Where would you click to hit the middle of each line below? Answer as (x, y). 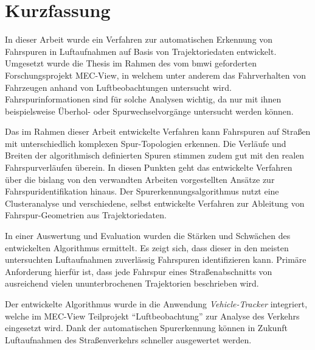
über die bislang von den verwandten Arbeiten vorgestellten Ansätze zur (140, 179)
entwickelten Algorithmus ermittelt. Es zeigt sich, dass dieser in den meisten (147, 247)
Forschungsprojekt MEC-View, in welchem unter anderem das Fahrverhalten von (155, 75)
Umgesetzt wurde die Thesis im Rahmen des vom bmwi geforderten (131, 63)
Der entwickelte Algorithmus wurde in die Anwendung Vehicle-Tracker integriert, (156, 304)
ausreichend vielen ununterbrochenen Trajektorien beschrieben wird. (132, 283)
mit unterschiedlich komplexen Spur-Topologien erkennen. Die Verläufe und (146, 143)
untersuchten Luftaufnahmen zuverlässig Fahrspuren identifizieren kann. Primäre (156, 259)
